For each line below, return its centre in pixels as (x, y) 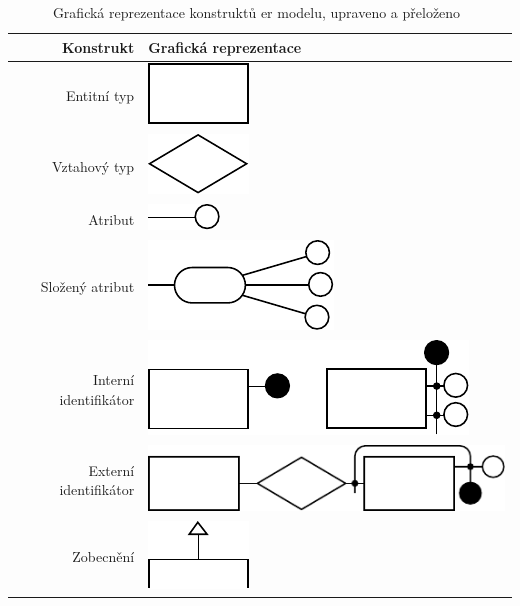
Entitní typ (100, 95)
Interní (113, 379)
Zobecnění (103, 556)
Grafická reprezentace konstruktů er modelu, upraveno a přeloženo (256, 12)
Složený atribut (87, 286)
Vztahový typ (93, 165)
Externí (111, 469)
